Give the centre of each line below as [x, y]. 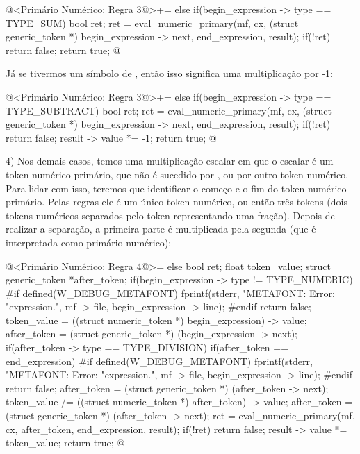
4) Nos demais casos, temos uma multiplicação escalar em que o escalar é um [170, 161]
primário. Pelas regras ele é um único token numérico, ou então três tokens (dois [177, 202]
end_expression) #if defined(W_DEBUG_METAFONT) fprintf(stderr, [159, 361]
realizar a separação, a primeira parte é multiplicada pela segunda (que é [161, 229]
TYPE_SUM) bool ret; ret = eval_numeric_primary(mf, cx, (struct [152, 23]
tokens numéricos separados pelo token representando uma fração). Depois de [170, 215]
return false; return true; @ [63, 50]
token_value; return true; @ [65, 443]
